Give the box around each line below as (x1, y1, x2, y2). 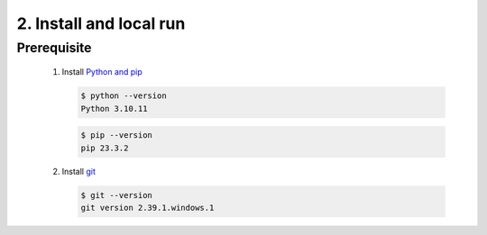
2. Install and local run (16, 14, 186, 33)
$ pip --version (80, 131, 153, 140)
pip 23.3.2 (80, 142, 129, 153)
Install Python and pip (61, 67, 143, 77)
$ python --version (80, 91, 167, 101)
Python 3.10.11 (80, 104, 148, 113)
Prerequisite (16, 40, 92, 56)
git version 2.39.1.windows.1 (80, 203, 215, 212)
